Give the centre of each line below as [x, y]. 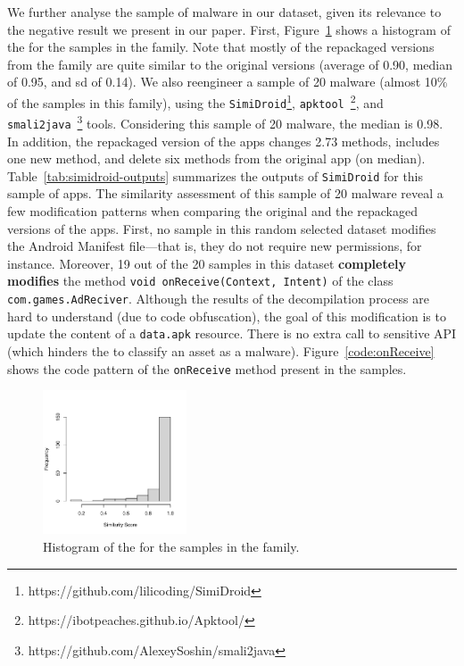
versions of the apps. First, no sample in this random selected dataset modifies [222, 228]
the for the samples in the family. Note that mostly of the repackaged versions [221, 47]
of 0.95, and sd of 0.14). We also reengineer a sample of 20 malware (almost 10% [228, 82]
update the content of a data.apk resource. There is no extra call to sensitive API [232, 333]
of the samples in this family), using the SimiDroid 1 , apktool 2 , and [195, 101]
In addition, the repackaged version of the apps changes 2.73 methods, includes [224, 141]
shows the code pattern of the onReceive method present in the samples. [207, 368]
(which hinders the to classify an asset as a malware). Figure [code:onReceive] [221, 350]
